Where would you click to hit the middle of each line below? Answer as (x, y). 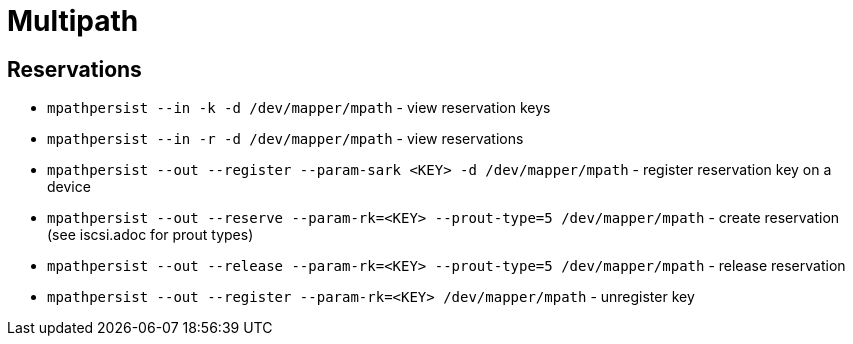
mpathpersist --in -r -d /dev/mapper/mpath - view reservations (285, 139)
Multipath (73, 21)
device (69, 187)
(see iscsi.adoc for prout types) (150, 235)
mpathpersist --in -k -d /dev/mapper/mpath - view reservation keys (299, 108)
